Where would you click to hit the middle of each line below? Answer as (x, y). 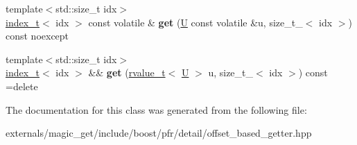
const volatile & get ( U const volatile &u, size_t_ (195, 22)
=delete (22, 86)
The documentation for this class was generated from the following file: (156, 109)
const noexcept (37, 36)
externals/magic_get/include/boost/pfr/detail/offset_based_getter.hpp (159, 133)
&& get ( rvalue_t (127, 72)
